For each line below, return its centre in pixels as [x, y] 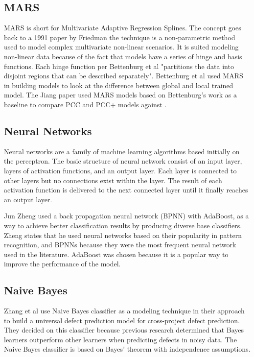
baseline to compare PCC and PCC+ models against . [85, 104]
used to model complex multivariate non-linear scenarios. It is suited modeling [121, 47]
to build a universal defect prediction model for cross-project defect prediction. [122, 320]
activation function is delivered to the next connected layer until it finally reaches [126, 190]
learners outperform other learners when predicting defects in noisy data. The [120, 339]
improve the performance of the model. [62, 264]
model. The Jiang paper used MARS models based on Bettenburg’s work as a [120, 95]
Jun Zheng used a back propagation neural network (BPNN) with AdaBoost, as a [127, 216]
